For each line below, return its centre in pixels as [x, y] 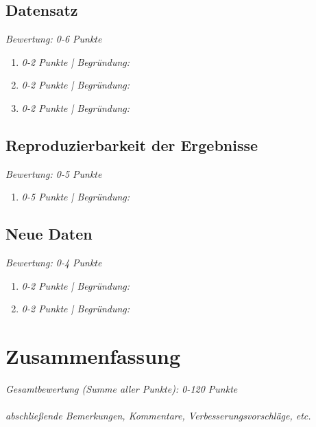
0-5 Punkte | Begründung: [76, 197]
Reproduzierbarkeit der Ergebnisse [132, 145]
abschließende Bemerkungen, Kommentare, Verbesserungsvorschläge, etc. [158, 416]
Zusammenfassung [93, 356]
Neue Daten [49, 234]
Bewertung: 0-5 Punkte [54, 173]
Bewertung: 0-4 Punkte [54, 263]
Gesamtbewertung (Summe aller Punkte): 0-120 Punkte [122, 389]
